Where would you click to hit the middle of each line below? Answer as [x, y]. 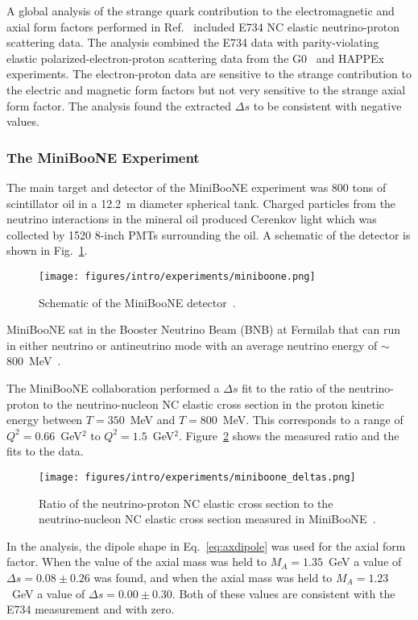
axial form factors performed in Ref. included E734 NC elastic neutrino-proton [203, 26]
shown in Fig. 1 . [47, 250]
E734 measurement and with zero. [91, 609]
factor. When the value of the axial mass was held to [137, 562]
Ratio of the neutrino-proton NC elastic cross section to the [186, 503]
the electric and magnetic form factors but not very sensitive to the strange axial [206, 89]
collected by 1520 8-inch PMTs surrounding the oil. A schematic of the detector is [209, 234]
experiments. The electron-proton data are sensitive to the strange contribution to [209, 74]
